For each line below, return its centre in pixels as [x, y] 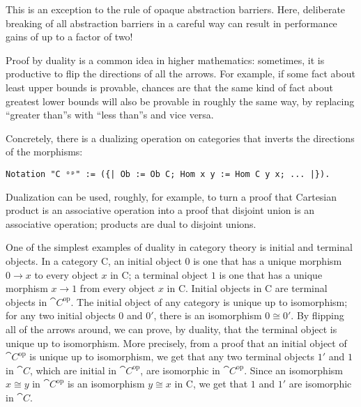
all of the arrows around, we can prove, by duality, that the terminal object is [171, 329]
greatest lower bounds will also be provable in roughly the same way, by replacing [180, 101]
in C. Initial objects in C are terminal [247, 288]
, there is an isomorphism [208, 315]
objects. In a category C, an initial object [94, 260]
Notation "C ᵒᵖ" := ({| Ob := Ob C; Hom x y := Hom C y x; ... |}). [168, 174]
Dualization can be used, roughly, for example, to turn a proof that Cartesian [171, 196]
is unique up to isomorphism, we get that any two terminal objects [172, 356]
